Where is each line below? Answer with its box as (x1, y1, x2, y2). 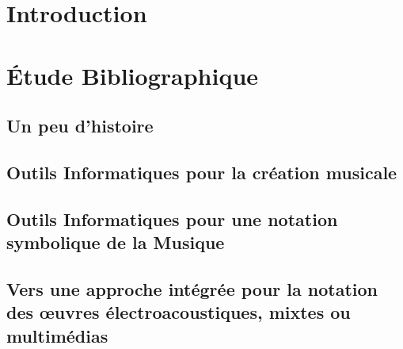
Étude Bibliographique (6, 59, 259, 91)
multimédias (6, 323, 108, 347)
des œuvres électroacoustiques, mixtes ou (6, 300, 351, 324)
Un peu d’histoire (6, 113, 154, 138)
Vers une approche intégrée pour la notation (6, 276, 378, 301)
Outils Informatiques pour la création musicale (6, 159, 397, 184)
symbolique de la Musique (6, 230, 225, 255)
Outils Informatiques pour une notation (6, 206, 338, 231)
